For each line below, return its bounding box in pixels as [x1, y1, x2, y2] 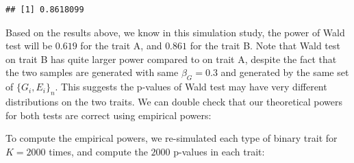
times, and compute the [49, 144, 148, 158]
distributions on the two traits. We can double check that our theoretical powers [5, 94, 343, 108]
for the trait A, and [80, 38, 162, 53]
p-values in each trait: [173, 144, 265, 158]
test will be [5, 38, 53, 53]
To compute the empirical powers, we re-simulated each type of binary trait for [5, 131, 338, 145]
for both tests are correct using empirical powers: [5, 108, 212, 122]
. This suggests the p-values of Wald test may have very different [55, 79, 327, 94]
